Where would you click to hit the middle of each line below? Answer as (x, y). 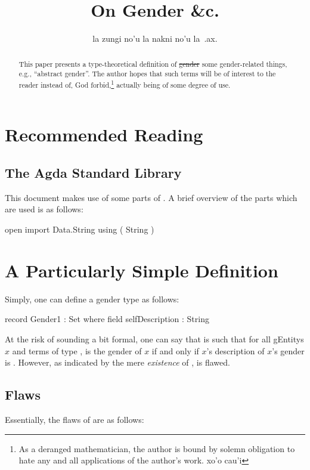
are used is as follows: (44, 209)
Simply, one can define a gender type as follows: (92, 299)
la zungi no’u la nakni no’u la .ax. (155, 38)
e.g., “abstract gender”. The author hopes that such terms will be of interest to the (147, 74)
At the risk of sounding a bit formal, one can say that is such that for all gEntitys (154, 338)
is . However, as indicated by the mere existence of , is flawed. (117, 362)
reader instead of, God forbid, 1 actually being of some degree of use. (125, 84)
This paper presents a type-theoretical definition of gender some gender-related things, (153, 64)
